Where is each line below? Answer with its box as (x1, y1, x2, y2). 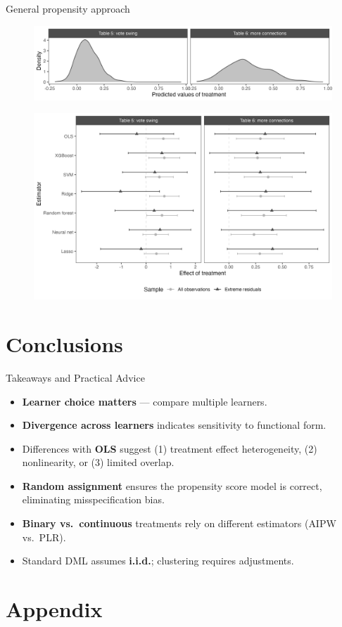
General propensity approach (6, 1, 130, 15)
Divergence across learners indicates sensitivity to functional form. (22, 418, 327, 432)
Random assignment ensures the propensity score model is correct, (22, 478, 322, 493)
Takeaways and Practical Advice (6, 370, 145, 384)
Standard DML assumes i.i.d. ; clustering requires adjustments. (22, 553, 294, 568)
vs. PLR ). (22, 529, 66, 544)
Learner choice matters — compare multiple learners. (22, 394, 267, 408)
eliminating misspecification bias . (22, 492, 165, 507)
